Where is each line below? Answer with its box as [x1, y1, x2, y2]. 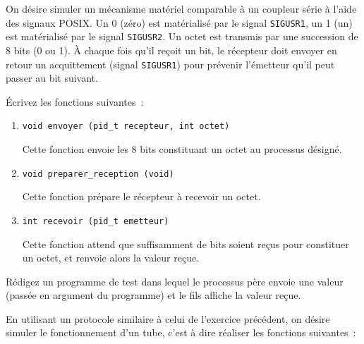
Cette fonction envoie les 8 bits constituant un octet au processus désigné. [22, 142, 342, 156]
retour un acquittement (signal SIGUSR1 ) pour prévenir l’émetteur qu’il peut [6, 56, 335, 71]
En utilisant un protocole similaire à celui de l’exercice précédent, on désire [6, 311, 330, 326]
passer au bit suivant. [6, 70, 98, 85]
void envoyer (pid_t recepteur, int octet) [22, 121, 230, 132]
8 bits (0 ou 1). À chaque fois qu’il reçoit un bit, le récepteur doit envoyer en [6, 42, 337, 57]
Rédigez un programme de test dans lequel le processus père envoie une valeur [6, 274, 344, 288]
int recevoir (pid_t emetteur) [22, 216, 169, 226]
